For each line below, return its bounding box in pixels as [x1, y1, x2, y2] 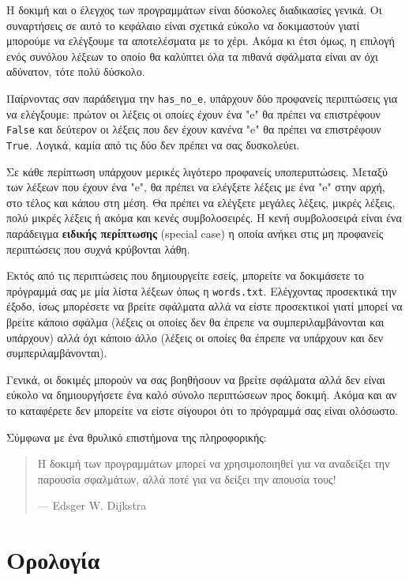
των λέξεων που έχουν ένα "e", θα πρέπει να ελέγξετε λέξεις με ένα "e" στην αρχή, [6, 179, 385, 195]
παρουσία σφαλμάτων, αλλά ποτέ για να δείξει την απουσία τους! [37, 470, 336, 487]
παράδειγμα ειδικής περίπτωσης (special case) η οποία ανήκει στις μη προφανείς [6, 224, 384, 241]
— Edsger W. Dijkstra [37, 497, 147, 514]
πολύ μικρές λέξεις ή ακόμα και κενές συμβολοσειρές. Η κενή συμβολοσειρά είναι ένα [6, 209, 402, 226]
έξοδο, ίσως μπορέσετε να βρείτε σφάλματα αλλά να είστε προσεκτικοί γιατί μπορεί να [6, 298, 403, 314]
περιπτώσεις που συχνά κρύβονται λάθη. [6, 240, 190, 257]
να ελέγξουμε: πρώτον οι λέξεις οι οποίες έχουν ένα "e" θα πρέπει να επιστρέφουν [6, 105, 381, 122]
